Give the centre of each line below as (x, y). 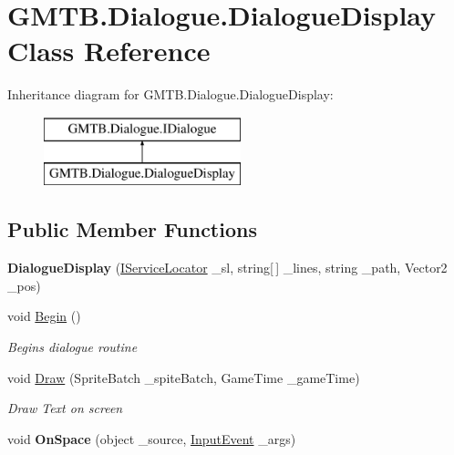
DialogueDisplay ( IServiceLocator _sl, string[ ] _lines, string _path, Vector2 (227, 268)
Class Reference (109, 51)
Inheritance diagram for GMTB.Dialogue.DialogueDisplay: (170, 94)
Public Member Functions (132, 229)
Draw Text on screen (65, 408)
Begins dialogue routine (72, 347)
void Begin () (44, 316)
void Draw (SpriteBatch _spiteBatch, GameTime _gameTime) (184, 377)
